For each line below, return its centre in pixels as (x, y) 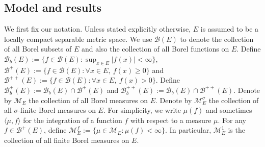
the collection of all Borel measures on (88, 100)
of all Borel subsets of (38, 49)
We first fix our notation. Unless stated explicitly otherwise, (98, 29)
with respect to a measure (171, 120)
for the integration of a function (73, 120)
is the (236, 130)
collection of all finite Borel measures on (67, 140)
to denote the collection (217, 39)
